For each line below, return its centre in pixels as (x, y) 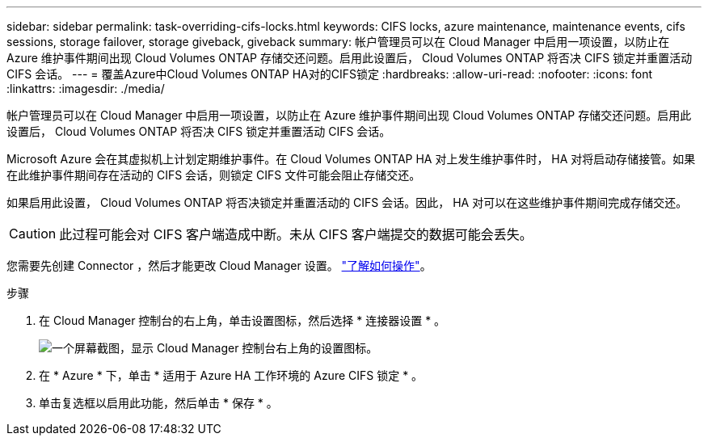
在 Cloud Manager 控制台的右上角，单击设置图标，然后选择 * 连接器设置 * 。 (242, 320)
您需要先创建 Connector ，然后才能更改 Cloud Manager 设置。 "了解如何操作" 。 (219, 265)
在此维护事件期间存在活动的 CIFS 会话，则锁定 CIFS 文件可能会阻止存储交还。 (214, 175)
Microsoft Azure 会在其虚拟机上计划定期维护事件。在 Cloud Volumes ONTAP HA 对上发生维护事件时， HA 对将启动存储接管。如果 (351, 159)
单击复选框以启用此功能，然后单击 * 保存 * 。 (158, 403)
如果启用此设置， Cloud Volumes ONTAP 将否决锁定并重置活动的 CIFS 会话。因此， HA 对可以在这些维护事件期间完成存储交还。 (347, 202)
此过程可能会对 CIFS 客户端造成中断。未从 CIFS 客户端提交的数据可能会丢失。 (296, 234)
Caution (33, 234)
